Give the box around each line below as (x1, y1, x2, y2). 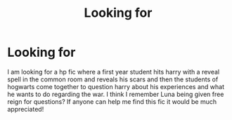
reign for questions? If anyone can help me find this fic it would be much (7, 97, 217, 106)
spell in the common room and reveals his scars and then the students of (7, 75, 219, 84)
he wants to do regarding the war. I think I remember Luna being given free (7, 90, 224, 98)
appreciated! (7, 105, 44, 113)
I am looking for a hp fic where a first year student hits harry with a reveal (7, 67, 220, 76)
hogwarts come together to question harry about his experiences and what (7, 82, 225, 91)
